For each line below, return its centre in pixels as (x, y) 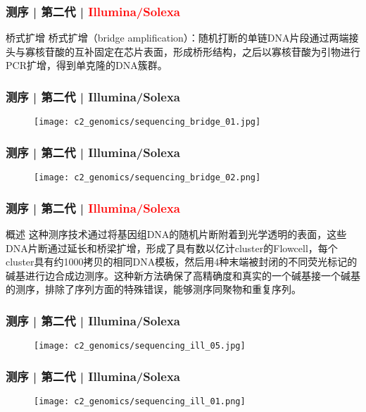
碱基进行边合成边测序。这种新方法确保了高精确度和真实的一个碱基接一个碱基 (183, 275)
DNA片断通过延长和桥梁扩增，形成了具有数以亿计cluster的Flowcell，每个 (172, 248)
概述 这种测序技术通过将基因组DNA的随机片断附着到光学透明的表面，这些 (176, 233)
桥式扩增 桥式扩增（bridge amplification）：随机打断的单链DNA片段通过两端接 (182, 38)
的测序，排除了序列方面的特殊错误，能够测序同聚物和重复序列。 (153, 289)
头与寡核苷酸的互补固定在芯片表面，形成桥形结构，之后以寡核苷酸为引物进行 (183, 51)
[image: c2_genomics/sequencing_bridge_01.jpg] (147, 122)
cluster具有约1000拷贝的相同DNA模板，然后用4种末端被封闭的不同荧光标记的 (182, 262)
